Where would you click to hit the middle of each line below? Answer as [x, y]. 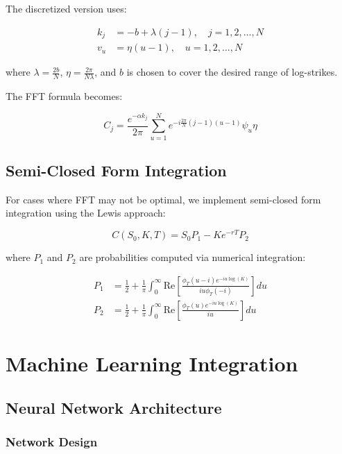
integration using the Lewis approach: [86, 213]
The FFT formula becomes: [64, 95]
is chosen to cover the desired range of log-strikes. [232, 72]
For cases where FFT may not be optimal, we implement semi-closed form [163, 199]
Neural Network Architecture [114, 407]
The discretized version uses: [66, 8]
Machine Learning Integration [152, 363]
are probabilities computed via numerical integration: [193, 257]
